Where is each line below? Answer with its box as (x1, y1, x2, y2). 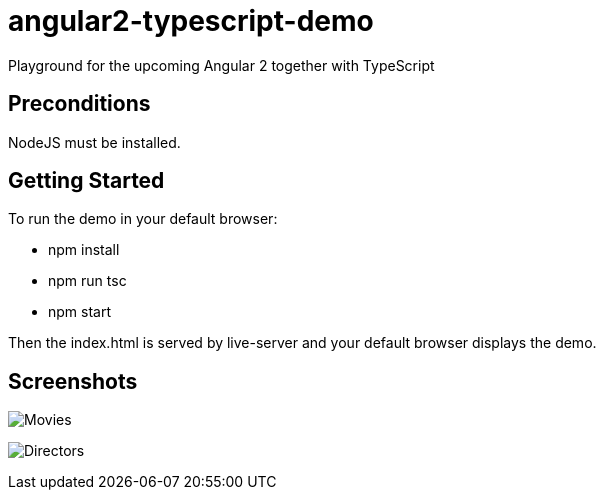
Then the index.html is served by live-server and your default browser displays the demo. (8, 334, 597, 352)
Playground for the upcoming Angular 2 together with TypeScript (8, 56, 435, 74)
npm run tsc (48, 272, 127, 290)
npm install (48, 241, 120, 259)
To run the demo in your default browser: (8, 210, 278, 228)
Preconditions (8, 91, 151, 117)
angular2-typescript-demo (8, 4, 374, 38)
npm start (48, 303, 112, 321)
